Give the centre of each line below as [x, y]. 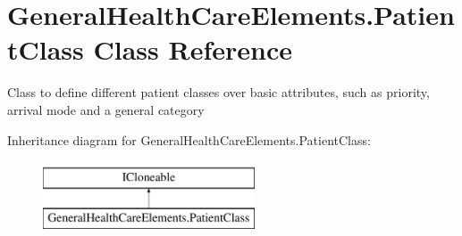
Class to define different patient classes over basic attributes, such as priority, [218, 92]
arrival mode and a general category [106, 109]
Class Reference [193, 49]
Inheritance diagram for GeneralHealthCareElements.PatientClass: [189, 139]
